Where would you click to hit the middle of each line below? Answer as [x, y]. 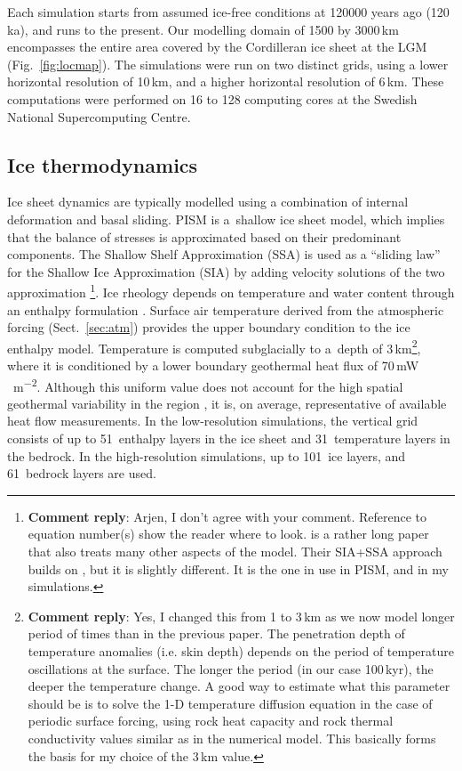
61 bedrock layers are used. [82, 473]
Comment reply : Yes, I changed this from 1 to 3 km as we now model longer [241, 616]
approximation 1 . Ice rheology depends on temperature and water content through [231, 291]
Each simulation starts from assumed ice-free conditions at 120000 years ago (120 [228, 12]
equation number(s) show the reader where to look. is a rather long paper [228, 534]
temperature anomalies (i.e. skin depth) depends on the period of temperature [241, 650]
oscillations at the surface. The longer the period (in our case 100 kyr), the [231, 668]
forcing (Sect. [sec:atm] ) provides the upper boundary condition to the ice [209, 327]
